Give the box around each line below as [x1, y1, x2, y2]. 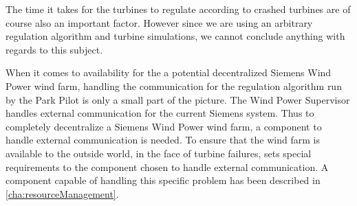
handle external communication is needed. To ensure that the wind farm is [6, 133, 320, 147]
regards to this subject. [6, 42, 103, 56]
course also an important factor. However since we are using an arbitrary [6, 15, 313, 30]
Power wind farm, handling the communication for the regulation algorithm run [6, 78, 342, 93]
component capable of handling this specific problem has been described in [6, 173, 321, 187]
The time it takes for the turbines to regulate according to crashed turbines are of [6, 2, 351, 16]
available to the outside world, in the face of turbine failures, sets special [6, 146, 312, 160]
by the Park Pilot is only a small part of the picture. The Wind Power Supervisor [6, 92, 350, 106]
